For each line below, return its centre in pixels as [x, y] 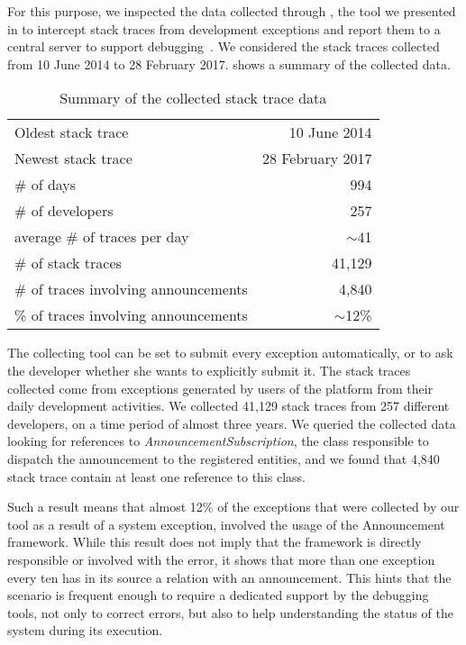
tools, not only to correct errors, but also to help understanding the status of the [230, 612]
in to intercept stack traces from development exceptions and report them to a [224, 28]
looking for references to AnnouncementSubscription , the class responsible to [218, 441]
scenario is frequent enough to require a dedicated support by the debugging [218, 595]
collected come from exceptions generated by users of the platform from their [220, 388]
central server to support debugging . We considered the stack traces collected [224, 46]
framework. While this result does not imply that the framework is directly [215, 542]
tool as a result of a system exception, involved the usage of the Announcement [226, 524]
